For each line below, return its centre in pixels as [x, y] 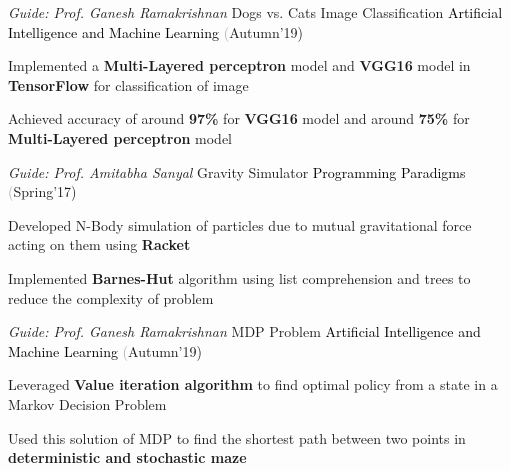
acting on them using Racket [99, 244]
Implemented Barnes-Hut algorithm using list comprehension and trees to [239, 277]
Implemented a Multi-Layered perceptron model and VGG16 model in [239, 65]
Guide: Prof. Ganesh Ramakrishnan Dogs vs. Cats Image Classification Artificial [255, 12]
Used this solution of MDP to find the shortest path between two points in [237, 437]
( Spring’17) [42, 191]
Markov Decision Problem [87, 403]
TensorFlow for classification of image [128, 84]
